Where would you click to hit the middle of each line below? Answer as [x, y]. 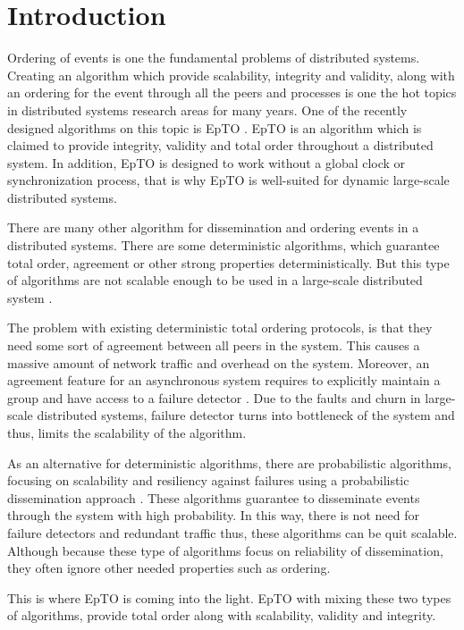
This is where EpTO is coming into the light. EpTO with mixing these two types [229, 597]
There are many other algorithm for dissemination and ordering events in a [213, 227]
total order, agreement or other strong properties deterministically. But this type [228, 262]
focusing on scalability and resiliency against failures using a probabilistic [208, 480]
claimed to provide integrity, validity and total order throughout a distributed [220, 145]
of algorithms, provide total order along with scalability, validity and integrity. [222, 615]
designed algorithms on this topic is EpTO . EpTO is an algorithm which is [215, 127]
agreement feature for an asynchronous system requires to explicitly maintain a [224, 380]
